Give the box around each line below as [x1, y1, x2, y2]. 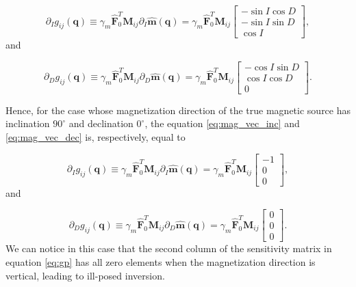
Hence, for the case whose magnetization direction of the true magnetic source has [5, 102, 351, 117]
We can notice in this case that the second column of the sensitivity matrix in [5, 241, 332, 256]
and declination [68, 116, 133, 131]
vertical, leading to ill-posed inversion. [5, 268, 165, 282]
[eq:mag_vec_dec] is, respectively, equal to [5, 129, 186, 143]
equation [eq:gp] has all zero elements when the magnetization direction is [5, 254, 316, 269]
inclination [5, 116, 50, 131]
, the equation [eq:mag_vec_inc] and [144, 116, 300, 131]
